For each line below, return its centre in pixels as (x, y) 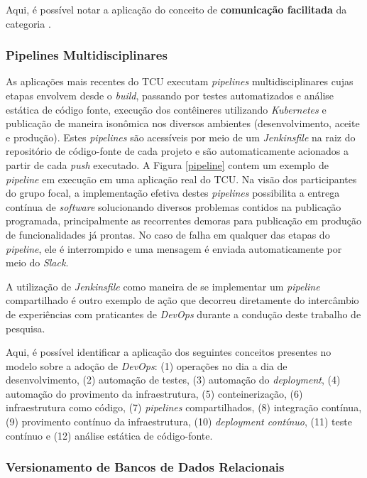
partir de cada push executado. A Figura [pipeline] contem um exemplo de (167, 164)
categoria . (28, 23)
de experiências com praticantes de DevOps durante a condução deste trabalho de (183, 314)
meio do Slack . (37, 262)
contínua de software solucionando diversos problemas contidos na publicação (174, 206)
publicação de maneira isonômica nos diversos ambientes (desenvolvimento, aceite (183, 123)
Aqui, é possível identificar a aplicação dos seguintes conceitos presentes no (169, 352)
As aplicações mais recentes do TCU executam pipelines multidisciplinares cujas (180, 81)
